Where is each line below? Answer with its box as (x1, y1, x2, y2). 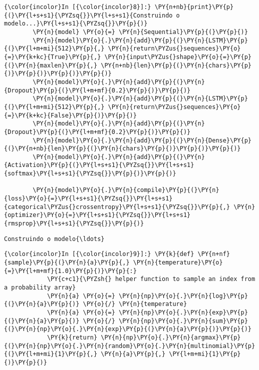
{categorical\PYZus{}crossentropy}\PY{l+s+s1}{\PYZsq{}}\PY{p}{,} (4, 203, 230, 210)
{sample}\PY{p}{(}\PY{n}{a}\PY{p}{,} (4, 259, 130, 266)
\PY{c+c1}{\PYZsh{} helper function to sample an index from (47, 275, 255, 283)
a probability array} (4, 284, 76, 291)
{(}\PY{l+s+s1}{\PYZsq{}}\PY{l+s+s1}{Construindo (4, 11, 173, 19)
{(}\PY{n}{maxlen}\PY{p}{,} (4, 61, 98, 69)
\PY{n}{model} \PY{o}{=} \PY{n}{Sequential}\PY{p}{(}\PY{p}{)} (33, 28, 248, 35)
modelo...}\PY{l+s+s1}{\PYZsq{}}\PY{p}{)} (4, 20, 148, 27)
